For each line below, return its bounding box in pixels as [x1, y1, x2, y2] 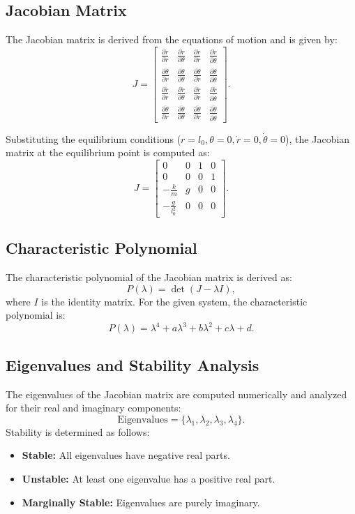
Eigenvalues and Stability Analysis [6, 354, 259, 375]
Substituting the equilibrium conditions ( [6, 131, 181, 146]
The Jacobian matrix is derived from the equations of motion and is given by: [6, 32, 338, 47]
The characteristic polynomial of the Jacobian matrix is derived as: [6, 270, 292, 285]
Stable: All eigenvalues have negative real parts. [22, 448, 230, 462]
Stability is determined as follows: [6, 424, 150, 439]
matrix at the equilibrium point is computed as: [6, 145, 210, 160]
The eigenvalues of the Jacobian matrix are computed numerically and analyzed [6, 386, 347, 401]
